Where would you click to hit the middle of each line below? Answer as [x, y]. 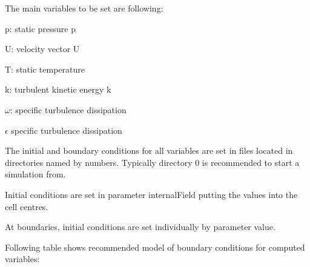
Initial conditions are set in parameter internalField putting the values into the [151, 194]
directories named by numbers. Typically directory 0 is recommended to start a [152, 162]
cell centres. [27, 206]
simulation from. [35, 174]
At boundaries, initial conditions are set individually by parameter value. [140, 227]
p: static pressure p [40, 28]
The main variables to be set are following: [84, 8]
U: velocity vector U [42, 49]
